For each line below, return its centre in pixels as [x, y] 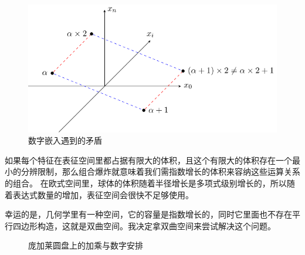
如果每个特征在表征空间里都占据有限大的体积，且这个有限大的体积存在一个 [148, 160]
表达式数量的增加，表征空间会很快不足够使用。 [103, 194]
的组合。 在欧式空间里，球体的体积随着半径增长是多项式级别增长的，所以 [146, 183]
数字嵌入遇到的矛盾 [65, 140]
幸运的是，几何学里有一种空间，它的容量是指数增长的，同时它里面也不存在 [148, 214]
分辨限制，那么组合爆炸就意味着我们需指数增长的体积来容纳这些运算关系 [160, 171]
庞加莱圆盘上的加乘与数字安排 [86, 245]
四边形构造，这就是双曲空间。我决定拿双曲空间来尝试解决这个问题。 [144, 225]
